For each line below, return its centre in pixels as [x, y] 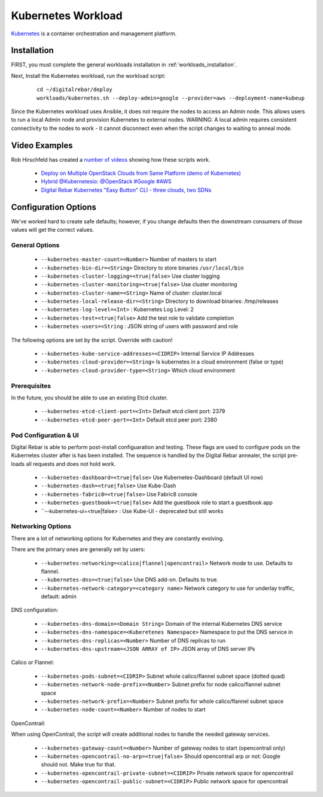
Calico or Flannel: [33, 662]
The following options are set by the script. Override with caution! [92, 340]
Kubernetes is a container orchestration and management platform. [94, 34]
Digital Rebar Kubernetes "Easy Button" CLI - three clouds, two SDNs [126, 190]
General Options [35, 245]
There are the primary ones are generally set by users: [78, 549]
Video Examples [42, 145]
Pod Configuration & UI [45, 435]
